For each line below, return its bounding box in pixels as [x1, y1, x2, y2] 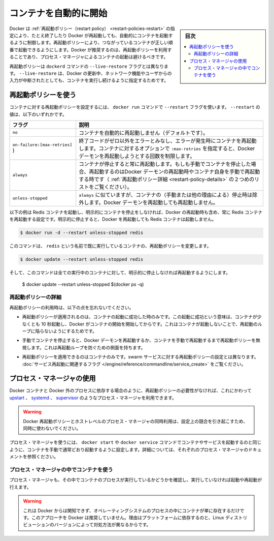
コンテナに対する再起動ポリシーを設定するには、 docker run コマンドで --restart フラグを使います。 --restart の [9, 104, 261, 110]
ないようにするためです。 [44, 328, 97, 334]
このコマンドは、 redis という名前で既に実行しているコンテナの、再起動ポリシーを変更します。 [9, 243, 212, 249]
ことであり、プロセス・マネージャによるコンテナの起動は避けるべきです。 [13, 54, 168, 60]
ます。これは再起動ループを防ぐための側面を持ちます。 [30, 344, 146, 350]
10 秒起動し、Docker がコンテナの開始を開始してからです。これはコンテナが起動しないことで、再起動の [41, 321, 258, 327]
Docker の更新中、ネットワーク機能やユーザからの [66, 70, 172, 76]
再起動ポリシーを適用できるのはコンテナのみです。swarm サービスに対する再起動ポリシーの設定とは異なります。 [22, 354, 259, 360]
